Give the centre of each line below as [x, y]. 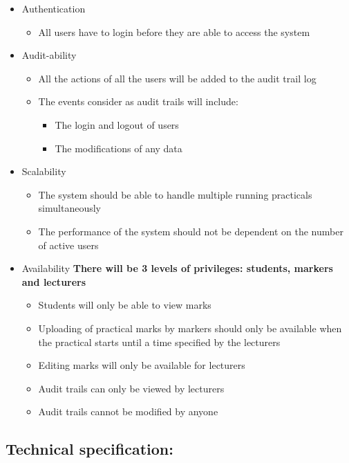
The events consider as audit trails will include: [138, 101]
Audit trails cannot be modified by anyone [128, 411]
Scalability [44, 171]
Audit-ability [49, 55]
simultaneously [69, 208]
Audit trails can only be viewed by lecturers [131, 388]
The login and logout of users [117, 124]
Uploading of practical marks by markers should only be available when [190, 328]
